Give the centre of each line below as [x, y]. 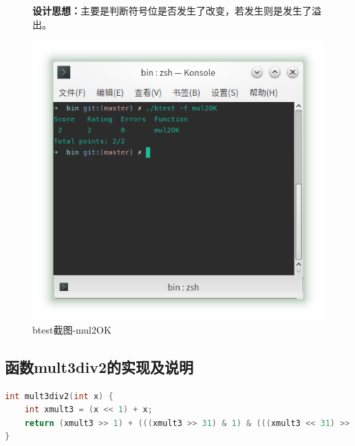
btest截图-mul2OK [72, 329]
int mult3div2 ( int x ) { [59, 396]
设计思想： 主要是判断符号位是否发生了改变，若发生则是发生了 [172, 10]
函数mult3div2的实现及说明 [99, 366]
